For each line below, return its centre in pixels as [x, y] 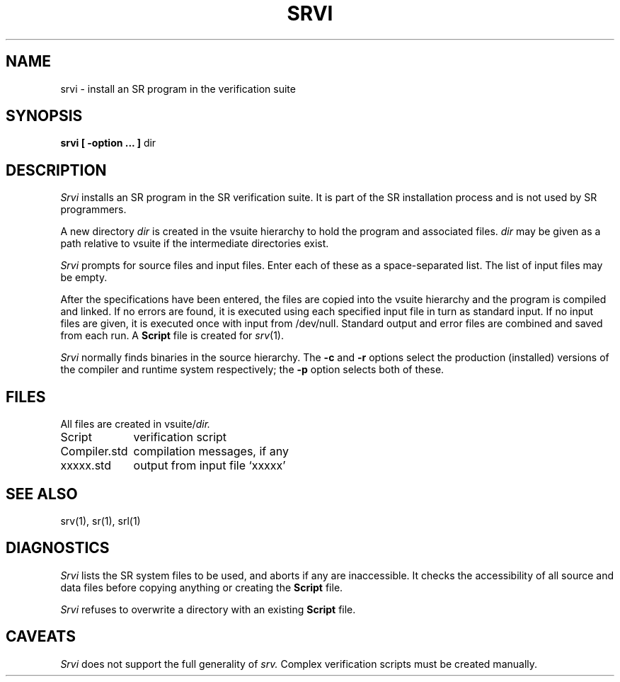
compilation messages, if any [211, 451]
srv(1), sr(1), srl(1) [101, 521]
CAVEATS [41, 637]
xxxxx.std [86, 466]
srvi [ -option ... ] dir [108, 143]
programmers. [93, 210]
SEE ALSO [42, 494]
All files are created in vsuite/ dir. [136, 424]
